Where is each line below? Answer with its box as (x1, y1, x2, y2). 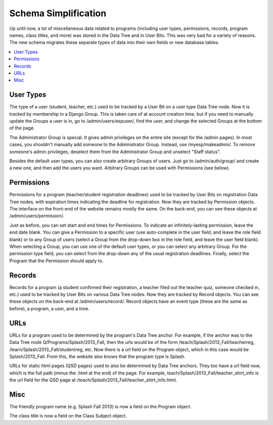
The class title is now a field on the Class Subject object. (9, 413, 127, 419)
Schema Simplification (9, 8, 107, 19)
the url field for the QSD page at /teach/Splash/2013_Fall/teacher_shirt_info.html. (9, 377, 177, 383)
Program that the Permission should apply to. (9, 258, 104, 264)
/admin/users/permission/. (9, 213, 65, 219)
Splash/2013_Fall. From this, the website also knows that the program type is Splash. (9, 353, 186, 360)
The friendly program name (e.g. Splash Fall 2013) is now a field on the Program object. (9, 403, 192, 409)
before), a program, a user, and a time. (9, 305, 89, 311)
